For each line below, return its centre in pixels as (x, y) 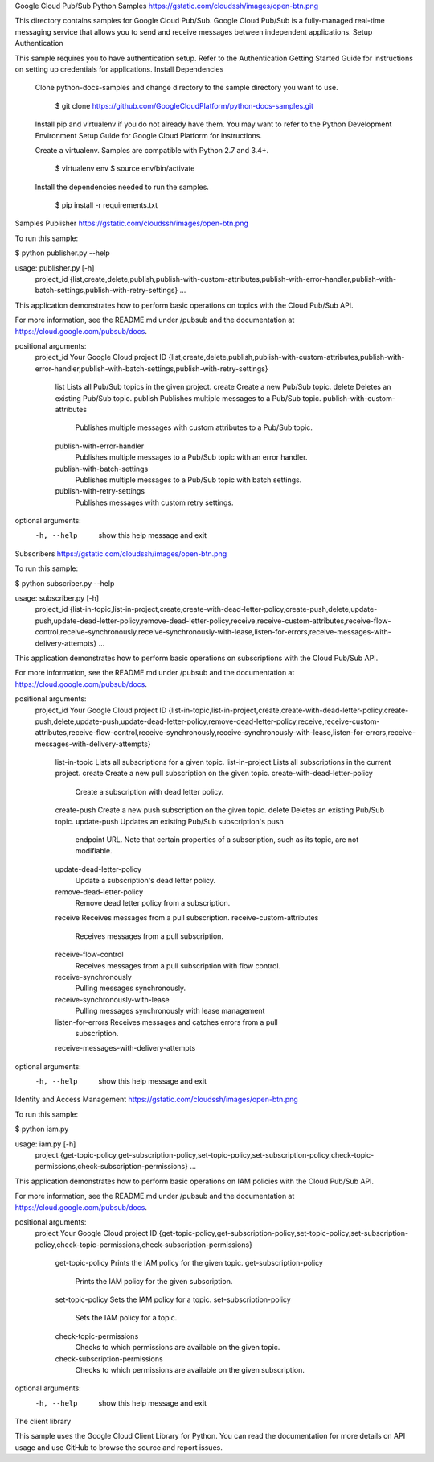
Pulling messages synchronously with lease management (170, 1011)
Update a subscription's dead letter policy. (145, 881)
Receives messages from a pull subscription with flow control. (178, 965)
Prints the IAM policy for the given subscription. (154, 1281)
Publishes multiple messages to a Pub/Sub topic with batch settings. (188, 480)
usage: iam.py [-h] (45, 1144)
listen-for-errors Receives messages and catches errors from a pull (167, 1022)
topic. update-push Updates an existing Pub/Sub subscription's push (170, 821)
